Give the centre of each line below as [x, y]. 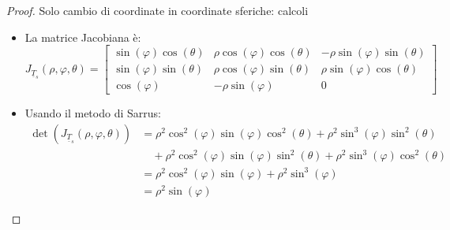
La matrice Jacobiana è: [83, 37]
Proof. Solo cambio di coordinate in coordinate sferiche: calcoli [157, 10]
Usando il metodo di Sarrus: [93, 113]
